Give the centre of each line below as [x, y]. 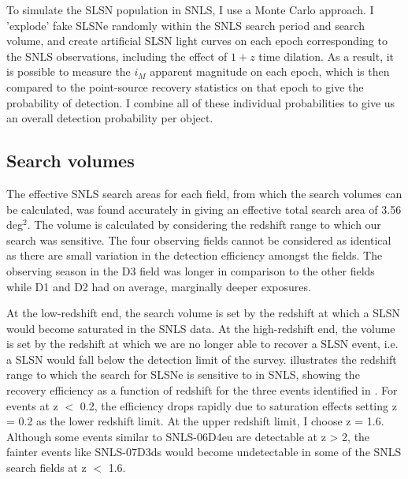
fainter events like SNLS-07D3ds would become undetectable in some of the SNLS [204, 452]
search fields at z [46, 468]
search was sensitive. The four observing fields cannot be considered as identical [199, 240]
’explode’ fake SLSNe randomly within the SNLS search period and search [185, 25]
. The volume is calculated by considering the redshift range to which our [204, 225]
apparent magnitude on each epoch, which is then [270, 71]
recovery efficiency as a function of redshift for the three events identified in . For [202, 390]
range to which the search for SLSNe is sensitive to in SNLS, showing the [183, 374]
